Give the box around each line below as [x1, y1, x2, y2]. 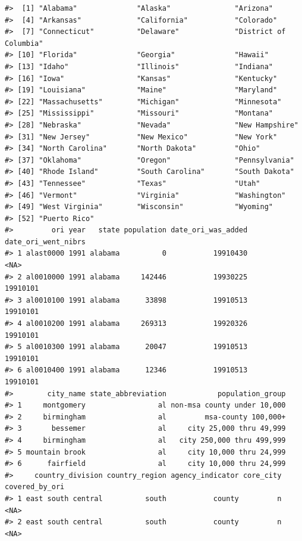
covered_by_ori [5, 483, 65, 492]
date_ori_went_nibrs [5, 237, 86, 246]
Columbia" [5, 39, 43, 48]
